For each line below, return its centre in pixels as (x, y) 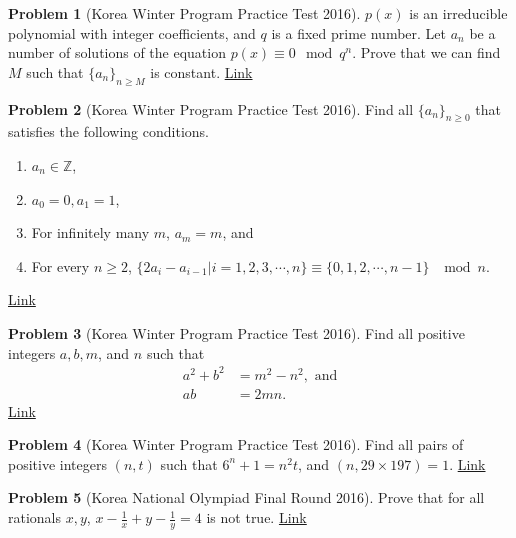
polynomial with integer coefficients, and (132, 32)
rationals (35, 517)
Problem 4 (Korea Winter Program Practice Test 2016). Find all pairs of (236, 444)
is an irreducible (458, 13)
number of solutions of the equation (117, 52)
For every (60, 265)
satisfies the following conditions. (108, 131)
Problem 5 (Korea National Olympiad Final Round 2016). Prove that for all (246, 497)
